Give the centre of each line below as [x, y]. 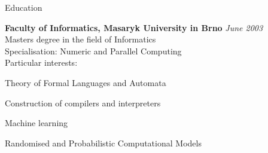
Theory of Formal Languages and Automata [86, 82]
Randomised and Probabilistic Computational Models [103, 143]
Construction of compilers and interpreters [83, 102]
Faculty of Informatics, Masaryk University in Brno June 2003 [134, 27]
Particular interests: [41, 62]
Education [24, 7]
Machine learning [36, 123]
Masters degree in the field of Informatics [80, 39]
